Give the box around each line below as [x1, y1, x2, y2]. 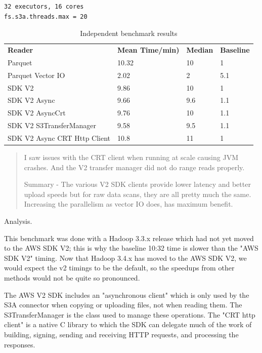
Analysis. [4, 216, 32, 226]
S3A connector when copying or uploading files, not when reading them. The [4, 299, 242, 310]
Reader [8, 45, 33, 55]
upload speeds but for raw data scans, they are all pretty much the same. [24, 188, 251, 199]
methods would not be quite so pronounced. [4, 272, 140, 283]
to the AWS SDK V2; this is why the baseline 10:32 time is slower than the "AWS [4, 243, 258, 253]
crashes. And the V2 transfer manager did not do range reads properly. [24, 162, 245, 172]
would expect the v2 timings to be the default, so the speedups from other [4, 262, 235, 273]
